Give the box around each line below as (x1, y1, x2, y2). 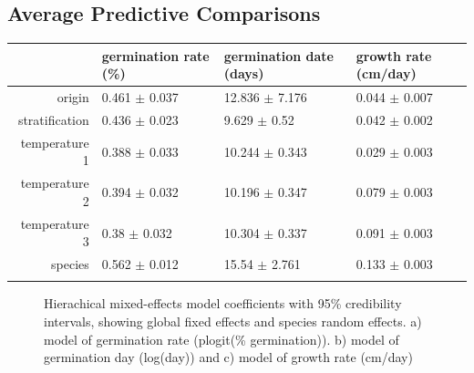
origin (57, 88, 89, 107)
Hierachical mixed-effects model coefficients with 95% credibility (44, 294, 402, 313)
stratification (17, 109, 89, 129)
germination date (223, 46, 334, 65)
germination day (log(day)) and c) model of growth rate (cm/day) (44, 347, 413, 367)
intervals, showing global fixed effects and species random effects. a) (44, 312, 422, 331)
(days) (223, 64, 264, 83)
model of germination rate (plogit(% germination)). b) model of (44, 329, 399, 348)
